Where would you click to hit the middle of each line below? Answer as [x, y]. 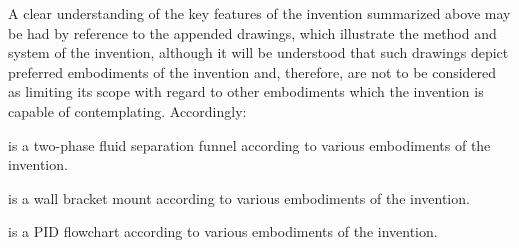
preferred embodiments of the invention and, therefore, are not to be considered [252, 71]
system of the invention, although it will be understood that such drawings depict [258, 52]
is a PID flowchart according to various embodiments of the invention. [223, 231]
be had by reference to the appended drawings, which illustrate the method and [252, 32]
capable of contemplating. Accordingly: [127, 110]
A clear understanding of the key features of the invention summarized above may [259, 13]
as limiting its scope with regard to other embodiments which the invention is [246, 91]
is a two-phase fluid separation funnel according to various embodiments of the [249, 144]
